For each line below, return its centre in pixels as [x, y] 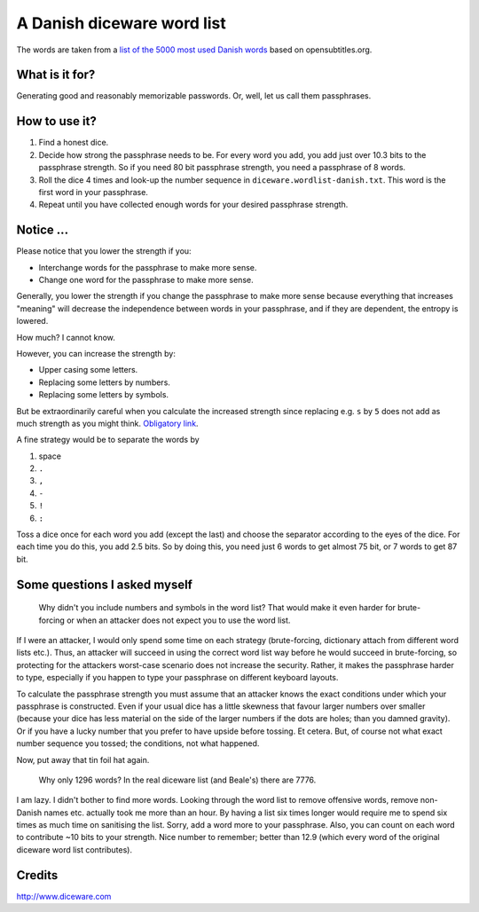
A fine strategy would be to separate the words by [108, 440]
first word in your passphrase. [93, 192]
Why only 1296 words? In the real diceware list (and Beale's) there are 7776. [177, 780]
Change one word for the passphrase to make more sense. [146, 280]
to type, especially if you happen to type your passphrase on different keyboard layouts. [177, 678]
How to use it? [56, 121]
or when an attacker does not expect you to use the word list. [179, 620]
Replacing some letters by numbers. [104, 382]
